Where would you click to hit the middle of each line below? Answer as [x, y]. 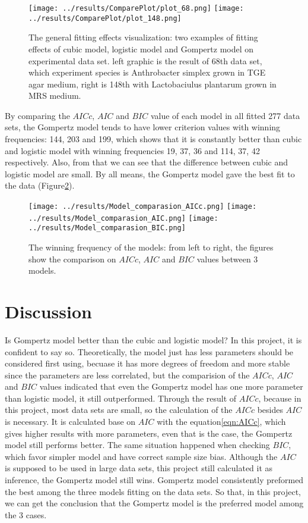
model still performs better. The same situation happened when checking [137, 445]
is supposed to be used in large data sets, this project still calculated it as [139, 468]
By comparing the [37, 115]
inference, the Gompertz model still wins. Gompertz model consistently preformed [154, 480]
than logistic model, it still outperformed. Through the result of [121, 398]
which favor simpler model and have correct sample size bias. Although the [141, 456]
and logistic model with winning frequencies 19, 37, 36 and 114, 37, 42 [132, 150]
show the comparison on [72, 259]
